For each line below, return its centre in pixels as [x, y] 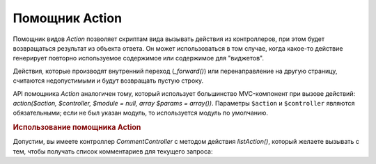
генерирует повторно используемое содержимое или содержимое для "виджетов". [139, 58]
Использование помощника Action [77, 127]
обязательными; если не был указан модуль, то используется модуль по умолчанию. [140, 113]
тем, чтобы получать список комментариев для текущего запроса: [113, 151]
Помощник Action [67, 18]
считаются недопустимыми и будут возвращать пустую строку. [108, 81]
